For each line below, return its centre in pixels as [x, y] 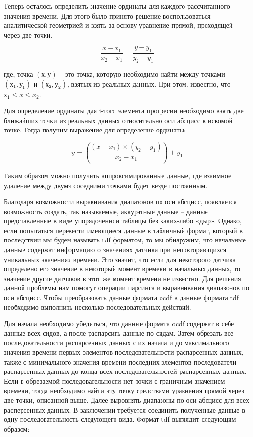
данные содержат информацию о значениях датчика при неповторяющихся [115, 250]
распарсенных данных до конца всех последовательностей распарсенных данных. [125, 371]
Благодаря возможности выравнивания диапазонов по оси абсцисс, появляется [121, 202]
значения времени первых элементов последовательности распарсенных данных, [124, 352]
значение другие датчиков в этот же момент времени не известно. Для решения [123, 278]
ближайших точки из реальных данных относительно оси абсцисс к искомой [118, 120]
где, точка [19, 74]
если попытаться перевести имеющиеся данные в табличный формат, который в [123, 230]
